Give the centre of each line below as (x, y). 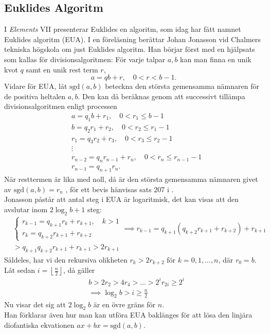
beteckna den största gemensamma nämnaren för (182, 86)
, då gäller (79, 270)
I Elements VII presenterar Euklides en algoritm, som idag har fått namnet (123, 29)
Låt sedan (20, 270)
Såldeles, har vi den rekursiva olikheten (66, 259)
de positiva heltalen (35, 96)
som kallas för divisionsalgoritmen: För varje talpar (85, 59)
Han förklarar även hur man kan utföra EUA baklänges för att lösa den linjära (128, 315)
